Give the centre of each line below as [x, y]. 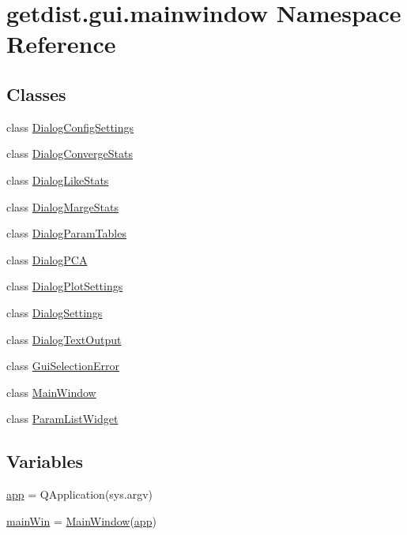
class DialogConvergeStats [70, 153]
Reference [61, 44]
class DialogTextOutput [64, 339]
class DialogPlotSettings [65, 286]
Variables [45, 461]
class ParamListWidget [62, 419]
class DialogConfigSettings [70, 127]
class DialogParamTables [66, 233]
